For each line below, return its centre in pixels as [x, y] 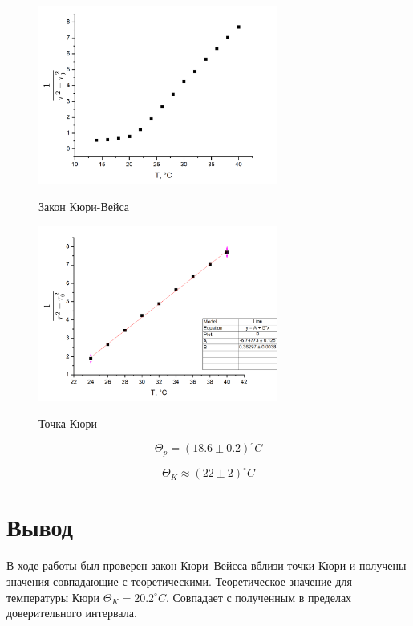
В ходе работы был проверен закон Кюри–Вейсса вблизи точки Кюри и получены [206, 565]
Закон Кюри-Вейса [84, 206]
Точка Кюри [68, 423]
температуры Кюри [53, 597]
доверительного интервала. [72, 613]
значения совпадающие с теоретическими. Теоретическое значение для [179, 581]
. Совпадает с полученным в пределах [259, 597]
